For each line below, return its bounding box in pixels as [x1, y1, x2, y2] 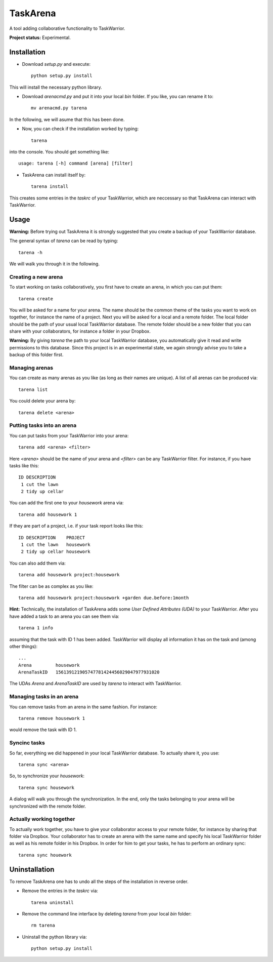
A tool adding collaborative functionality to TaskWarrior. [9, 25, 125, 31]
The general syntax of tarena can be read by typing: [9, 238, 118, 244]
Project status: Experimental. [9, 34, 71, 41]
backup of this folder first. [9, 352, 64, 358]
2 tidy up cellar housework [21, 549, 90, 554]
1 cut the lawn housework [21, 542, 90, 548]
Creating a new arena [9, 273, 63, 280]
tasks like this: [9, 462, 39, 468]
